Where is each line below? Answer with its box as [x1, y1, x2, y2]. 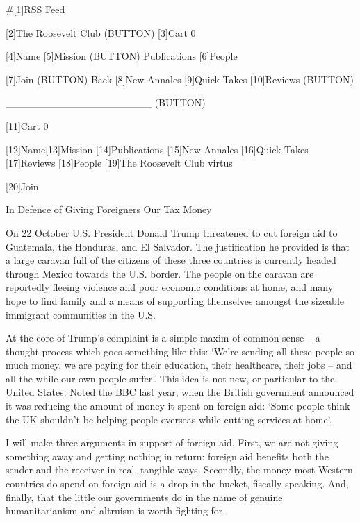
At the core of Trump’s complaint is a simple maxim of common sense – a [6, 330, 320, 345]
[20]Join [6, 178, 39, 193]
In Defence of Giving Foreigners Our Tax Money [6, 202, 212, 217]
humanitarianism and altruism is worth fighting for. [6, 503, 226, 518]
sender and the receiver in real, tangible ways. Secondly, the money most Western [6, 462, 353, 477]
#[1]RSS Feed [6, 2, 65, 16]
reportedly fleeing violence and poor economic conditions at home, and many [6, 280, 334, 294]
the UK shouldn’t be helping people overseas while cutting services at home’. [6, 412, 332, 426]
